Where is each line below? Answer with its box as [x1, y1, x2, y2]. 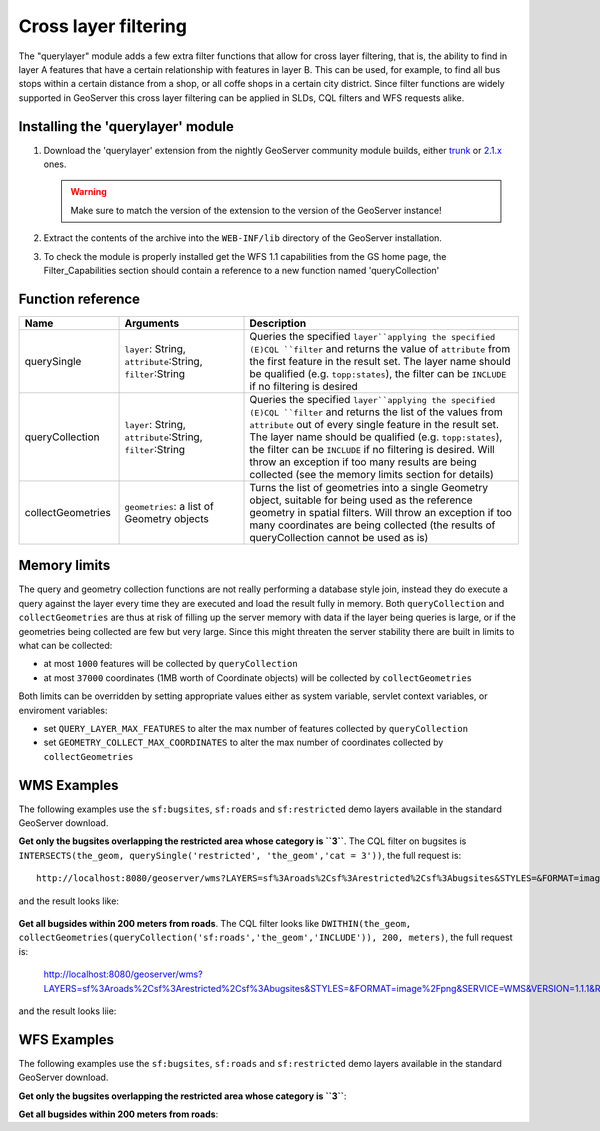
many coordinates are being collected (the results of [249, 518, 496, 532]
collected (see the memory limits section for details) [249, 467, 494, 481]
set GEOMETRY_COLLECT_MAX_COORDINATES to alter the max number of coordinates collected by [43, 736, 444, 749]
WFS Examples [18, 1031, 115, 1048]
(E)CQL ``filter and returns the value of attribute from [249, 341, 511, 355]
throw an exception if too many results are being [249, 455, 477, 469]
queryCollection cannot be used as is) [249, 530, 429, 544]
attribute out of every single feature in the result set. [249, 417, 500, 431]
